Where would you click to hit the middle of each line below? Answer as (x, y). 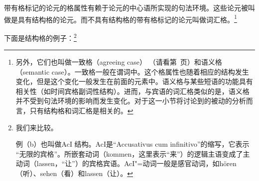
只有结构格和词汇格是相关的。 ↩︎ (81, 111)
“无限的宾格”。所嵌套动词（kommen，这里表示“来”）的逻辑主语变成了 (129, 153)
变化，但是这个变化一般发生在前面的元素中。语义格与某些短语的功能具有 (134, 81)
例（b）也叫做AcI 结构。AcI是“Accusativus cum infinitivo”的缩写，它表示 (132, 144)
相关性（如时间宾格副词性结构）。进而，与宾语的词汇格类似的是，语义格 (132, 91)
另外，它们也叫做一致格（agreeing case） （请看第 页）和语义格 (119, 62)
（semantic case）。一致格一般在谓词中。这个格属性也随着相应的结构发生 (132, 71)
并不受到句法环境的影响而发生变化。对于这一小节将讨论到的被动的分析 (131, 101)
